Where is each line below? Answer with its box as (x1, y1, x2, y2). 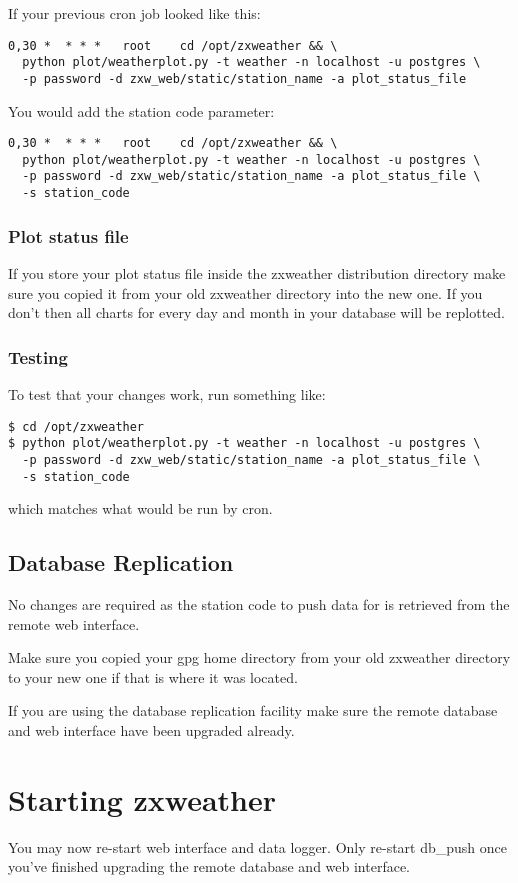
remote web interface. (8, 613, 140, 634)
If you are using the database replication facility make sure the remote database (8, 700, 498, 721)
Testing (8, 344, 68, 369)
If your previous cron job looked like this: (8, 3, 261, 23)
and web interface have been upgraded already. (8, 719, 295, 740)
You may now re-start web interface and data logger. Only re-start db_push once (8, 836, 508, 857)
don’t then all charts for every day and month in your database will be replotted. (8, 302, 505, 323)
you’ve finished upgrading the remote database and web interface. (8, 856, 411, 877)
